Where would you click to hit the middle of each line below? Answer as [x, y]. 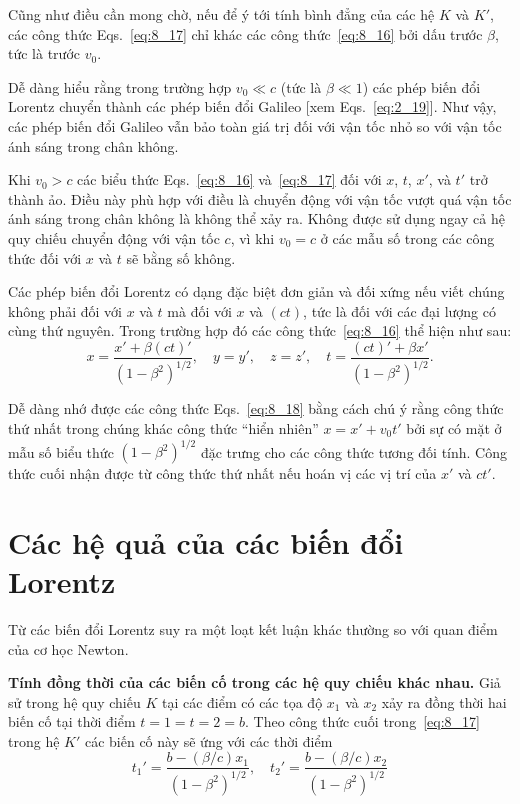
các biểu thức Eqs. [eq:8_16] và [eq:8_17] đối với [229, 179]
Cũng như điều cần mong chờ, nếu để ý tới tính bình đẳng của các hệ [221, 14]
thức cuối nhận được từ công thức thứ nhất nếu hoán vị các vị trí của [222, 473]
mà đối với [199, 310]
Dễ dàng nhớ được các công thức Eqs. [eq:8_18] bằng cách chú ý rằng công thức [256, 408]
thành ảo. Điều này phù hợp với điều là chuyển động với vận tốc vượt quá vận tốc [260, 198]
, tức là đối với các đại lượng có [399, 310]
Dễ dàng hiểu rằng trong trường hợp [120, 86]
